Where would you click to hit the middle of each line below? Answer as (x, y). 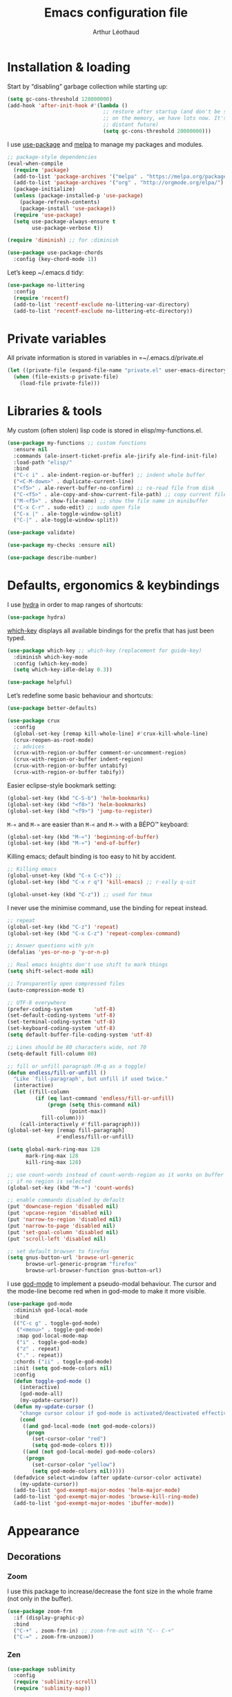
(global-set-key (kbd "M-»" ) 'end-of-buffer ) (74, 843)
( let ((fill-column (41, 1092)
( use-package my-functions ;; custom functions (77, 443)
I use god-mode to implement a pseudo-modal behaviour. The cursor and (112, 1284)
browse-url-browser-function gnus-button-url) (94, 1271)
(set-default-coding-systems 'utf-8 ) (61, 1015)
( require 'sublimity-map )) (52, 1689)
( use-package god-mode (40, 1304)
